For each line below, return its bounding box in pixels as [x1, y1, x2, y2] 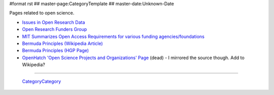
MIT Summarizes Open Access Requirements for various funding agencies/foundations [22, 33, 205, 39]
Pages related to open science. [9, 10, 75, 16]
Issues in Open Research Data [22, 19, 85, 25]
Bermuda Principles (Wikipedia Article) [22, 40, 104, 46]
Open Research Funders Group [22, 26, 87, 32]
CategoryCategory [22, 78, 61, 84]
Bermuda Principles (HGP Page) [22, 47, 89, 54]
